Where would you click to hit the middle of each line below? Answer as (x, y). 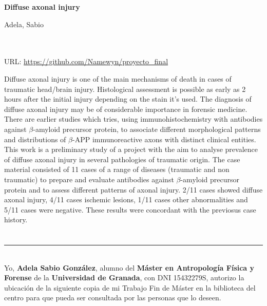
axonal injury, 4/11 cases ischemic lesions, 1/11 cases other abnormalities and (126, 199)
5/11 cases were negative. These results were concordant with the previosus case (130, 209)
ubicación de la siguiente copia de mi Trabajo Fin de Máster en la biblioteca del (130, 287)
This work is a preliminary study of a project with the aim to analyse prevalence (131, 149)
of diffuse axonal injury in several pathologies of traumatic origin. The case (122, 159)
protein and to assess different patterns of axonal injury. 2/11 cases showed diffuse (133, 189)
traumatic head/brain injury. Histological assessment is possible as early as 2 (125, 89)
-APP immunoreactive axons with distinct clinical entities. (164, 139)
